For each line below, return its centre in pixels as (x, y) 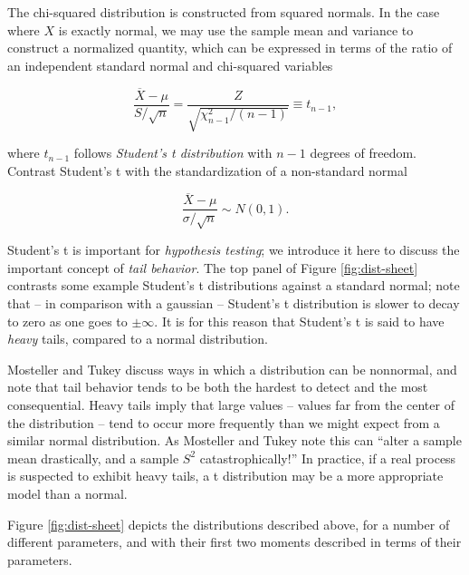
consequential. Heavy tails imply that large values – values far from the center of (231, 405)
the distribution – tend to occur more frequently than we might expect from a (224, 422)
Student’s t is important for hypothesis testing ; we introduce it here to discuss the (234, 250)
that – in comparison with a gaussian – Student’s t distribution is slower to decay (234, 303)
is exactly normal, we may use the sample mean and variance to (236, 29)
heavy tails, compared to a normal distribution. (138, 339)
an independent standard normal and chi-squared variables (170, 65)
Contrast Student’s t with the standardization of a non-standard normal (207, 170)
